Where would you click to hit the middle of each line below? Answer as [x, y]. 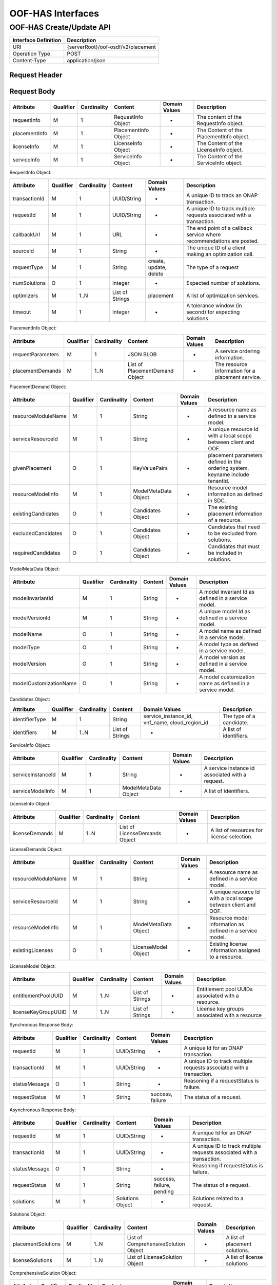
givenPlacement [32, 468]
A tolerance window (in [214, 306]
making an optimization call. [220, 254]
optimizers [25, 296]
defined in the [225, 462]
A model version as [222, 657]
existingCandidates [36, 514]
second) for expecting [213, 312]
